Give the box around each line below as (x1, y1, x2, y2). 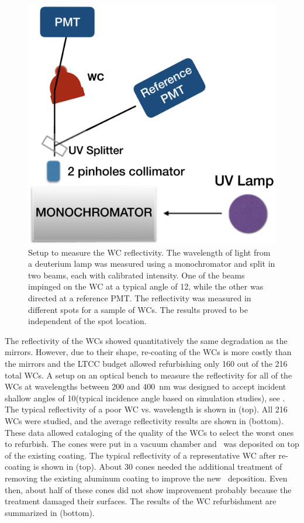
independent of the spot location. (28, 315, 147, 327)
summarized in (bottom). (5, 506, 95, 518)
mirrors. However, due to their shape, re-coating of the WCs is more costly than (5, 346, 292, 358)
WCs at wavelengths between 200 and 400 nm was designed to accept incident (5, 380, 286, 393)
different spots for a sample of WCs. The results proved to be (28, 303, 248, 315)
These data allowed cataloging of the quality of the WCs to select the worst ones (5, 426, 294, 438)
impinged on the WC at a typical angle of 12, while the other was (28, 280, 264, 293)
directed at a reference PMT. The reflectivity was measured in (28, 292, 251, 304)
